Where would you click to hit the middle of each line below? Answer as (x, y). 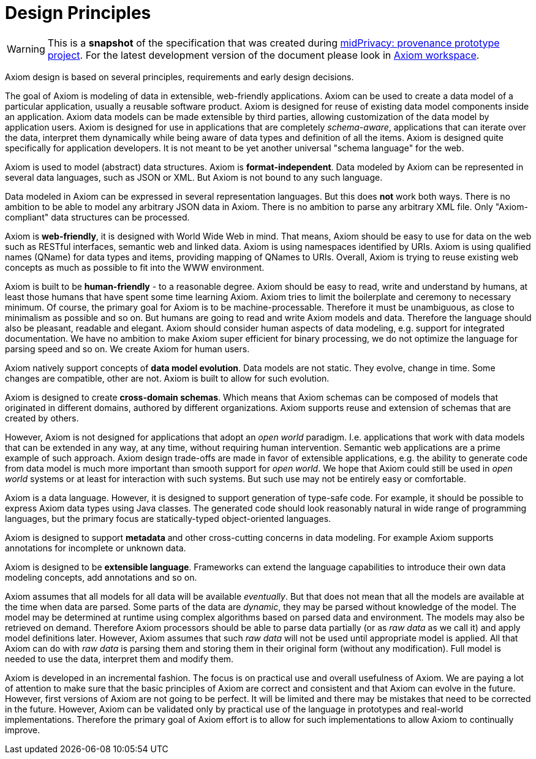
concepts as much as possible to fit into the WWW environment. (135, 267)
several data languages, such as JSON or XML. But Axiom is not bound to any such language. (194, 177)
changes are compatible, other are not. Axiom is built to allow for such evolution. (167, 378)
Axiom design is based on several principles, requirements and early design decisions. (179, 77)
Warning (26, 49)
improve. (23, 730)
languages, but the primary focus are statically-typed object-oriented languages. (168, 518)
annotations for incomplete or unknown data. (96, 548)
